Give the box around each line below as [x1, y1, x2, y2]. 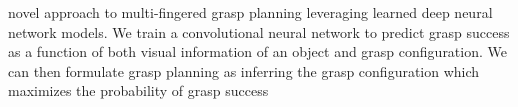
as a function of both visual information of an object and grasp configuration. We [8, 41, 507, 62]
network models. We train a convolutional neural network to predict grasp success [8, 21, 510, 42]
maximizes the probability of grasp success [8, 80, 269, 101]
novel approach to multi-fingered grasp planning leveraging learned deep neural [8, 2, 493, 22]
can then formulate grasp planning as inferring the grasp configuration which [8, 60, 480, 81]
